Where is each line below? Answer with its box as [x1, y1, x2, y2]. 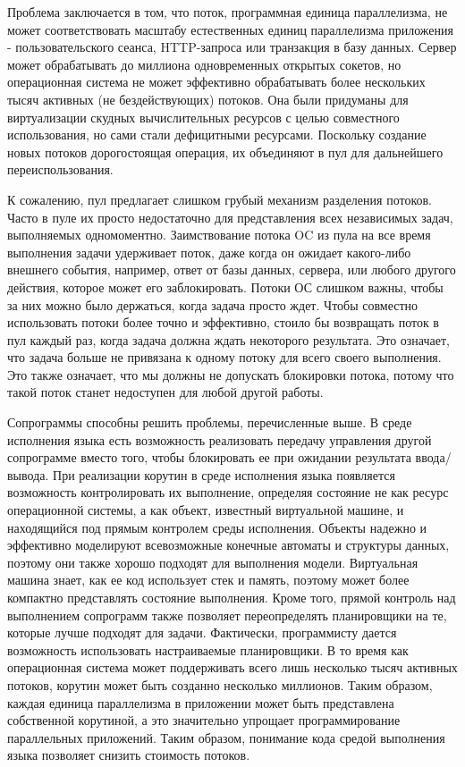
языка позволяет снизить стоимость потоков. [7, 746, 250, 764]
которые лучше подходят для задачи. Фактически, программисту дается [7, 623, 397, 642]
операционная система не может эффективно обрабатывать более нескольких [7, 72, 426, 91]
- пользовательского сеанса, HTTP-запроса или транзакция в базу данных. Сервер [7, 38, 457, 56]
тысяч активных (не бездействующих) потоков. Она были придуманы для [7, 89, 409, 108]
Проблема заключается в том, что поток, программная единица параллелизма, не [7, 3, 448, 21]
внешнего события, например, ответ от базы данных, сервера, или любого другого [7, 260, 456, 279]
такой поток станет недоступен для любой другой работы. [7, 383, 324, 401]
